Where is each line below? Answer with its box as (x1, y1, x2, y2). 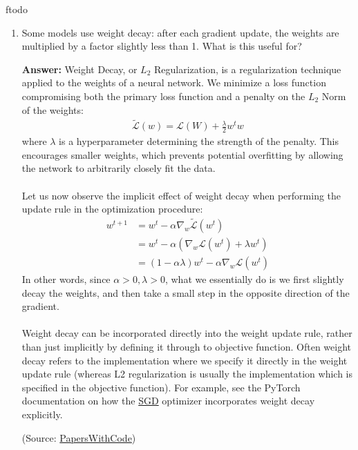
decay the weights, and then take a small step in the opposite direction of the (21, 285, 350, 300)
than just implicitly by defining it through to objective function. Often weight (21, 340, 351, 354)
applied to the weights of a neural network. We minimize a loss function (21, 75, 326, 90)
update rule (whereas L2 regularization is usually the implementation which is (21, 366, 353, 381)
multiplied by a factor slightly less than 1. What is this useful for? (21, 39, 302, 53)
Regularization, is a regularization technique (154, 61, 341, 76)
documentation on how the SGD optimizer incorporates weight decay (21, 393, 315, 408)
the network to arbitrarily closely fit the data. (21, 161, 216, 175)
